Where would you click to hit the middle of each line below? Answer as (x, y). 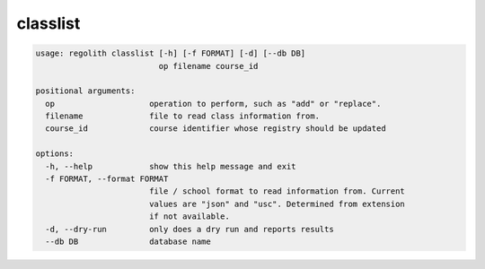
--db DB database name (128, 242)
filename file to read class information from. (183, 116)
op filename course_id (208, 66)
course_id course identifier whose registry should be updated (216, 129)
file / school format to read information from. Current (277, 191)
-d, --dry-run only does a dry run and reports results (190, 229)
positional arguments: (85, 91)
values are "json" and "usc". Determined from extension (277, 204)
